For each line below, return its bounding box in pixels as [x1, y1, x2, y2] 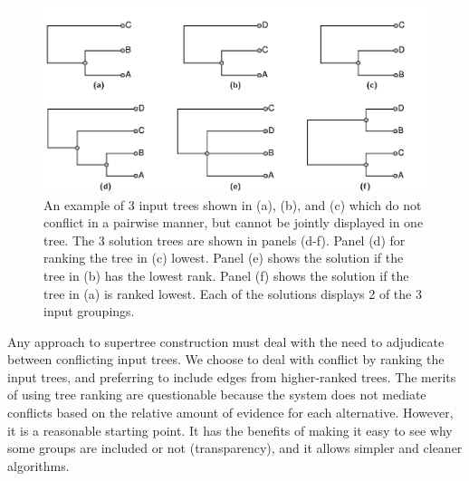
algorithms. [7, 456, 70, 475]
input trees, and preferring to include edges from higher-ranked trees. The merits [7, 367, 456, 386]
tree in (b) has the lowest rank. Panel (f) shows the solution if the [43, 265, 409, 284]
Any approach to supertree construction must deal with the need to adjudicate [7, 332, 445, 351]
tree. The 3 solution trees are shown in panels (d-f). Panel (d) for [43, 230, 406, 249]
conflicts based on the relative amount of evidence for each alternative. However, [7, 403, 454, 422]
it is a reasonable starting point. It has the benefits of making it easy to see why [7, 420, 453, 439]
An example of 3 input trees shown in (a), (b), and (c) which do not [43, 195, 422, 214]
